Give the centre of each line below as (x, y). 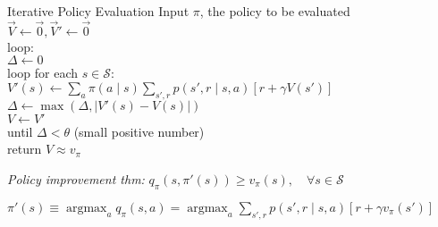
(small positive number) (139, 131)
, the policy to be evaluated (275, 11)
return (25, 149)
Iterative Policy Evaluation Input (98, 11)
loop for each (42, 73)
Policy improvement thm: (76, 178)
